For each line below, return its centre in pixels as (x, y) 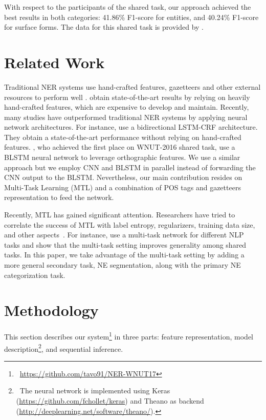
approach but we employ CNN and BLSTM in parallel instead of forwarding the (130, 167)
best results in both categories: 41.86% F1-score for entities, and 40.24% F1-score (131, 17)
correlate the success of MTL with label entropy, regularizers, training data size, (130, 224)
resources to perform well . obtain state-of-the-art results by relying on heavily (127, 97)
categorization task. (35, 275)
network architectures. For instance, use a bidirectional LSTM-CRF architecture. (131, 127)
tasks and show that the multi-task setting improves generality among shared (125, 244)
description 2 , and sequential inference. (64, 348)
